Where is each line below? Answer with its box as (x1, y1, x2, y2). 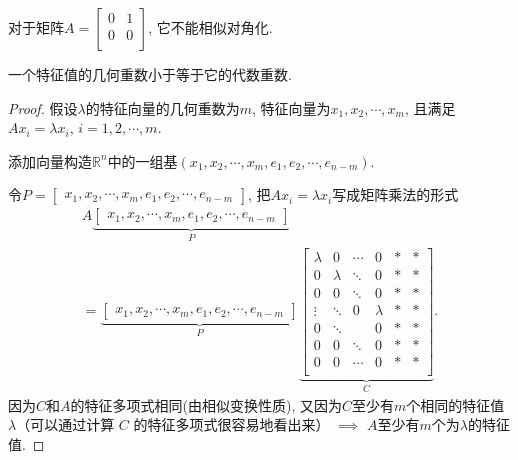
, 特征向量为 (252, 97, 331, 118)
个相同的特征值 (406, 394, 505, 415)
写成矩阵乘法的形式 (332, 184, 459, 205)
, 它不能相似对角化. (148, 17, 273, 37)
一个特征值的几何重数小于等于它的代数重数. (8, 64, 292, 84)
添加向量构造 (8, 150, 92, 171)
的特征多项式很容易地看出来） (133, 414, 330, 435)
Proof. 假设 (8, 97, 78, 118)
